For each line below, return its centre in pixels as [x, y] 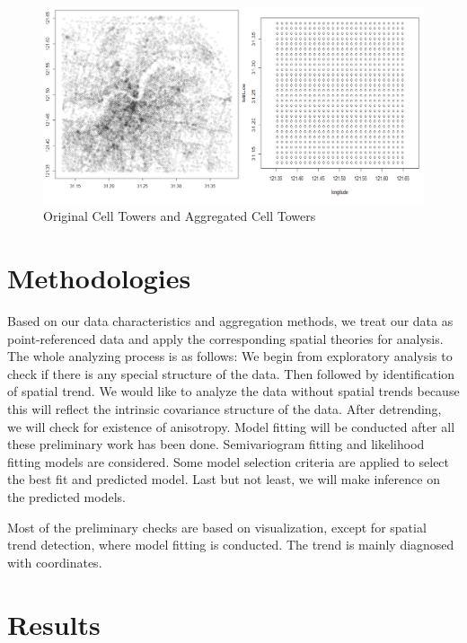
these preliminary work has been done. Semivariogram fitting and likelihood [216, 444]
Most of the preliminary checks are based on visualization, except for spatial [217, 527]
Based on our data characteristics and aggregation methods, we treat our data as [230, 321]
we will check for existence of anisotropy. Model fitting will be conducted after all [231, 426]
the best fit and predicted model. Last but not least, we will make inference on [224, 479]
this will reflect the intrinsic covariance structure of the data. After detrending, [225, 408]
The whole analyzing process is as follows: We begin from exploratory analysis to [230, 356]
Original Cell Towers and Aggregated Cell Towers [180, 216]
